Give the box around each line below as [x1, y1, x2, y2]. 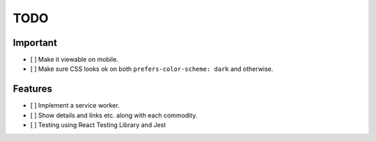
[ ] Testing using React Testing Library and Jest [30, 121, 166, 129]
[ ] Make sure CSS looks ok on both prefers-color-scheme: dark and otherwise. [30, 65, 274, 73]
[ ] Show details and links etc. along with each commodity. [30, 111, 198, 119]
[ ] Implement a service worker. [30, 101, 120, 110]
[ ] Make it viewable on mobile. [30, 56, 118, 64]
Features [13, 83, 52, 95]
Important [13, 37, 57, 49]
